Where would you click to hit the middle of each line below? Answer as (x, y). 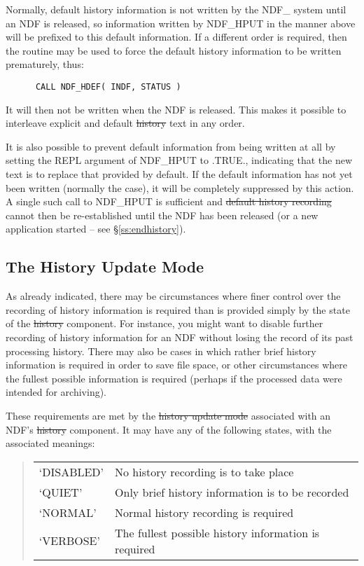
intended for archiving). (56, 392)
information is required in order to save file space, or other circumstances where (176, 365)
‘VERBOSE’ (69, 541)
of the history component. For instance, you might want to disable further (164, 323)
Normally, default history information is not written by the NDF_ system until (176, 9)
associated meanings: (50, 443)
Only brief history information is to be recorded (232, 492)
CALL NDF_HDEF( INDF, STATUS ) (108, 87)
